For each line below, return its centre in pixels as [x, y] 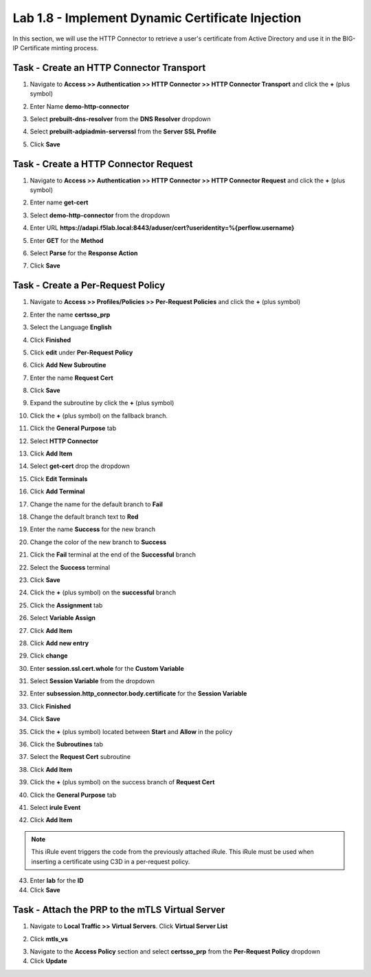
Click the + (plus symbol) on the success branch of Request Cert [122, 782]
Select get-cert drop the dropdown [80, 466]
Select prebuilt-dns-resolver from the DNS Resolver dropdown [120, 119]
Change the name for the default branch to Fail [96, 504]
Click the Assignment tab [66, 605]
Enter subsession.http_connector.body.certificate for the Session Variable [138, 694]
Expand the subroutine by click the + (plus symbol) [102, 403]
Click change [49, 656]
